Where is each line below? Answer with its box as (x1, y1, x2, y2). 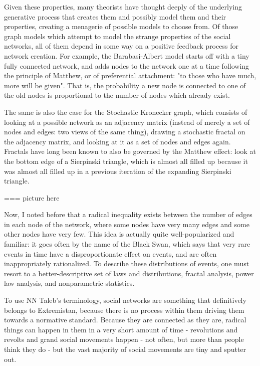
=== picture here (4, 192, 60, 203)
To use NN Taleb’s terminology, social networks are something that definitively (4, 295, 246, 305)
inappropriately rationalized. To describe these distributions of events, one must (4, 258, 249, 269)
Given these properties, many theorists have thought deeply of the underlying (4, 2, 242, 12)
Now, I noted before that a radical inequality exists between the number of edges (4, 209, 252, 220)
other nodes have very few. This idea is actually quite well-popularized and (4, 229, 234, 239)
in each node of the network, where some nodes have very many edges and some (4, 219, 249, 229)
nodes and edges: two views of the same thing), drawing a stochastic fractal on (4, 126, 245, 137)
